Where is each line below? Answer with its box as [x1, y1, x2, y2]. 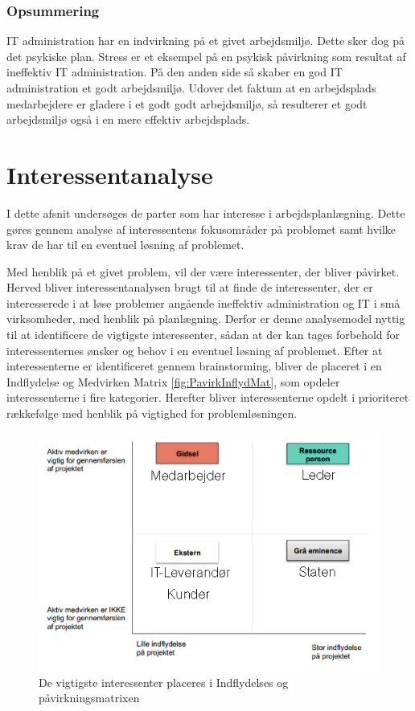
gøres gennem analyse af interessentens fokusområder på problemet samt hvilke [6, 220, 397, 237]
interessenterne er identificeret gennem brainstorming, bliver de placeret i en [6, 358, 382, 374]
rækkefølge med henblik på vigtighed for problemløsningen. [6, 405, 298, 422]
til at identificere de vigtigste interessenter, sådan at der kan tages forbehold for [6, 326, 401, 343]
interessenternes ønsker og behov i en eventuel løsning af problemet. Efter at [6, 341, 383, 358]
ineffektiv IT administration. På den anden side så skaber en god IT [6, 63, 343, 80]
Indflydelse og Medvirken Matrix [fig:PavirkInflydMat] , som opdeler [6, 373, 340, 390]
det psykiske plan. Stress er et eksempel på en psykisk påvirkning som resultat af [6, 47, 406, 64]
